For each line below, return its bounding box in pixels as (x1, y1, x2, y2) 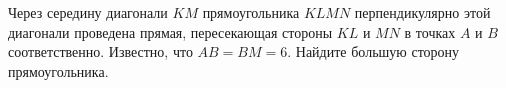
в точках (404, 21, 456, 42)
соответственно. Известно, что (8, 41, 193, 62)
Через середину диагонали (8, 2, 168, 22)
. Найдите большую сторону (287, 41, 460, 62)
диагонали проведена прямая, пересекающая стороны (8, 21, 333, 42)
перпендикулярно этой (354, 2, 491, 22)
